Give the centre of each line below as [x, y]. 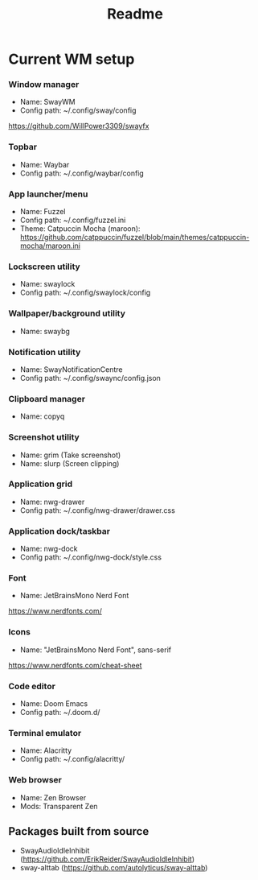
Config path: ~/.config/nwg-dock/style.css [91, 557]
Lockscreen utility [44, 266]
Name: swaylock [47, 284]
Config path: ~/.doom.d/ [60, 713]
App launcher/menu [48, 194]
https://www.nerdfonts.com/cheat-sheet [75, 665]
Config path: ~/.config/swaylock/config [85, 293]
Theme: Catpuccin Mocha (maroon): [80, 229]
